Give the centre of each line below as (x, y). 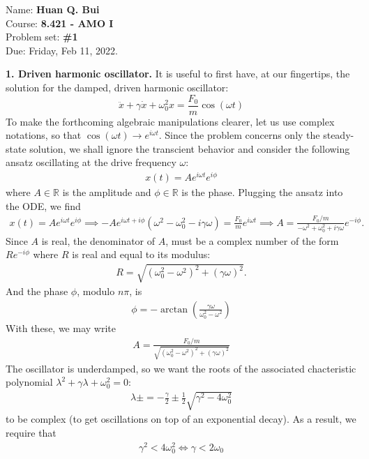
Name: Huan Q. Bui (53, 9)
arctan (174, 309)
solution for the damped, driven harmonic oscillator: (117, 87)
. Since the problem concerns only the (239, 135)
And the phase (37, 291)
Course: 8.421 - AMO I (60, 23)
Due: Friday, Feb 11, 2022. (62, 50)
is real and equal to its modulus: (141, 254)
